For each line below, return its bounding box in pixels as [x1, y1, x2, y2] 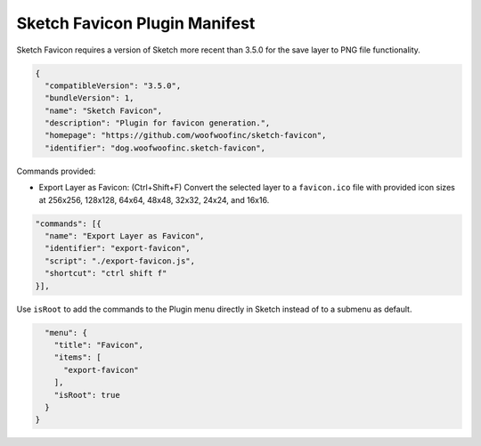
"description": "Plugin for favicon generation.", [45, 118, 271, 128]
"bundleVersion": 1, [45, 93, 135, 103]
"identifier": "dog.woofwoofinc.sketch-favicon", [45, 142, 266, 153]
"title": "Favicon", [53, 339, 144, 350]
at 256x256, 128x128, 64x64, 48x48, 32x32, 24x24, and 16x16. [38, 194, 270, 205]
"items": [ [53, 353, 102, 362]
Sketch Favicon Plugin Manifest [16, 13, 256, 33]
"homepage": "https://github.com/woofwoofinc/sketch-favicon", [45, 130, 327, 141]
